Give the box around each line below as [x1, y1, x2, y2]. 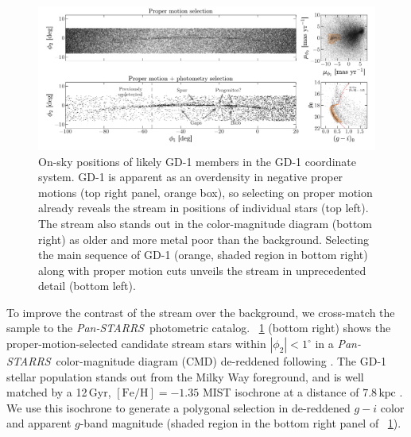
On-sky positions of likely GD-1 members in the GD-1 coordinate [38, 153, 356, 169]
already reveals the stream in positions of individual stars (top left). [38, 199, 369, 216]
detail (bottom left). [38, 277, 136, 294]
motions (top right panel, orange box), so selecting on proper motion [38, 184, 373, 200]
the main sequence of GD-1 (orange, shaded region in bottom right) [38, 246, 368, 263]
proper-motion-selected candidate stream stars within [6, 335, 266, 352]
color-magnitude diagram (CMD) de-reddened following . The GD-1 [56, 353, 387, 369]
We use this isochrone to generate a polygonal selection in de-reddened [6, 399, 351, 416]
